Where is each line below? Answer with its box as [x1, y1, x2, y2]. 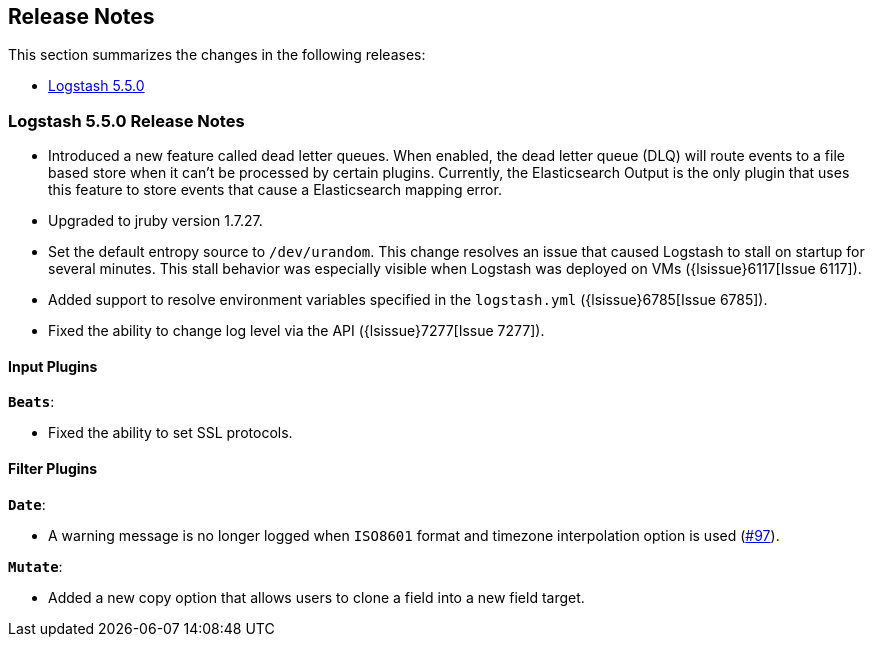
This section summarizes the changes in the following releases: [8, 46, 426, 64]
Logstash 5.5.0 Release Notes [8, 110, 245, 131]
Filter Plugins [8, 460, 98, 477]
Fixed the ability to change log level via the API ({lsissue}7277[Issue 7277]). [48, 322, 545, 340]
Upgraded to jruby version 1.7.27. [48, 212, 263, 230]
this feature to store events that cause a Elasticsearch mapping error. [48, 181, 502, 199]
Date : [8, 495, 46, 513]
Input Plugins [8, 357, 98, 375]
